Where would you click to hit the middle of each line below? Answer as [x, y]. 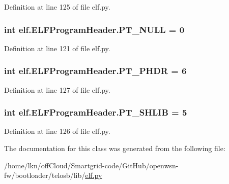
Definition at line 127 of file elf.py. [57, 89]
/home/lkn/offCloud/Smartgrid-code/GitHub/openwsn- [91, 165]
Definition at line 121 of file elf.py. [57, 48]
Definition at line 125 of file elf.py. [57, 7]
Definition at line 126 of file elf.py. [57, 131]
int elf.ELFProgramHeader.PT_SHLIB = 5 [96, 112]
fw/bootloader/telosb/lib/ [45, 175]
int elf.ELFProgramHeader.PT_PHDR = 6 [95, 71]
